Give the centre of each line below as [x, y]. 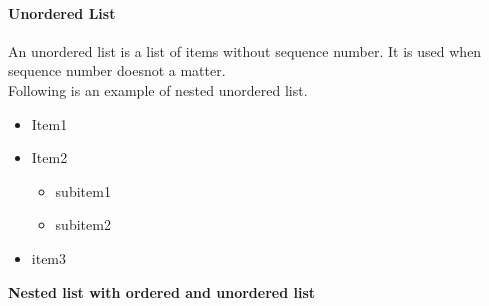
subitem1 [83, 190]
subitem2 [83, 224]
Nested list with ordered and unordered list [162, 291]
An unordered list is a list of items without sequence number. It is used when [245, 50]
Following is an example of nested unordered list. [158, 89]
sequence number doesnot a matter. [117, 70]
